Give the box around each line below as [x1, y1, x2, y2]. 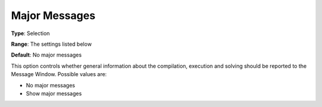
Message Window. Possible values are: [11, 71, 107, 78]
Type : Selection [11, 30, 50, 37]
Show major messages [26, 90, 82, 97]
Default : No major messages [11, 51, 82, 59]
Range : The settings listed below [11, 40, 92, 48]
